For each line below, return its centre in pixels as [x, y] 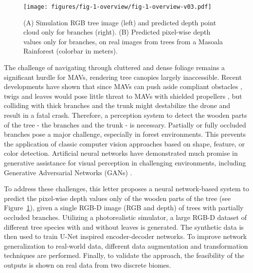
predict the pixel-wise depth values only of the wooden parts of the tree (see [117, 198]
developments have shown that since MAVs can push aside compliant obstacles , [123, 86]
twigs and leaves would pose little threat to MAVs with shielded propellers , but [123, 96]
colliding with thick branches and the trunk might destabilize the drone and [117, 105]
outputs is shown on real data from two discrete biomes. [88, 264]
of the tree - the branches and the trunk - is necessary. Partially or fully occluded [125, 124]
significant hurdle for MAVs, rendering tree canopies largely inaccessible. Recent [123, 77]
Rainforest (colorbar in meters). [71, 51]
